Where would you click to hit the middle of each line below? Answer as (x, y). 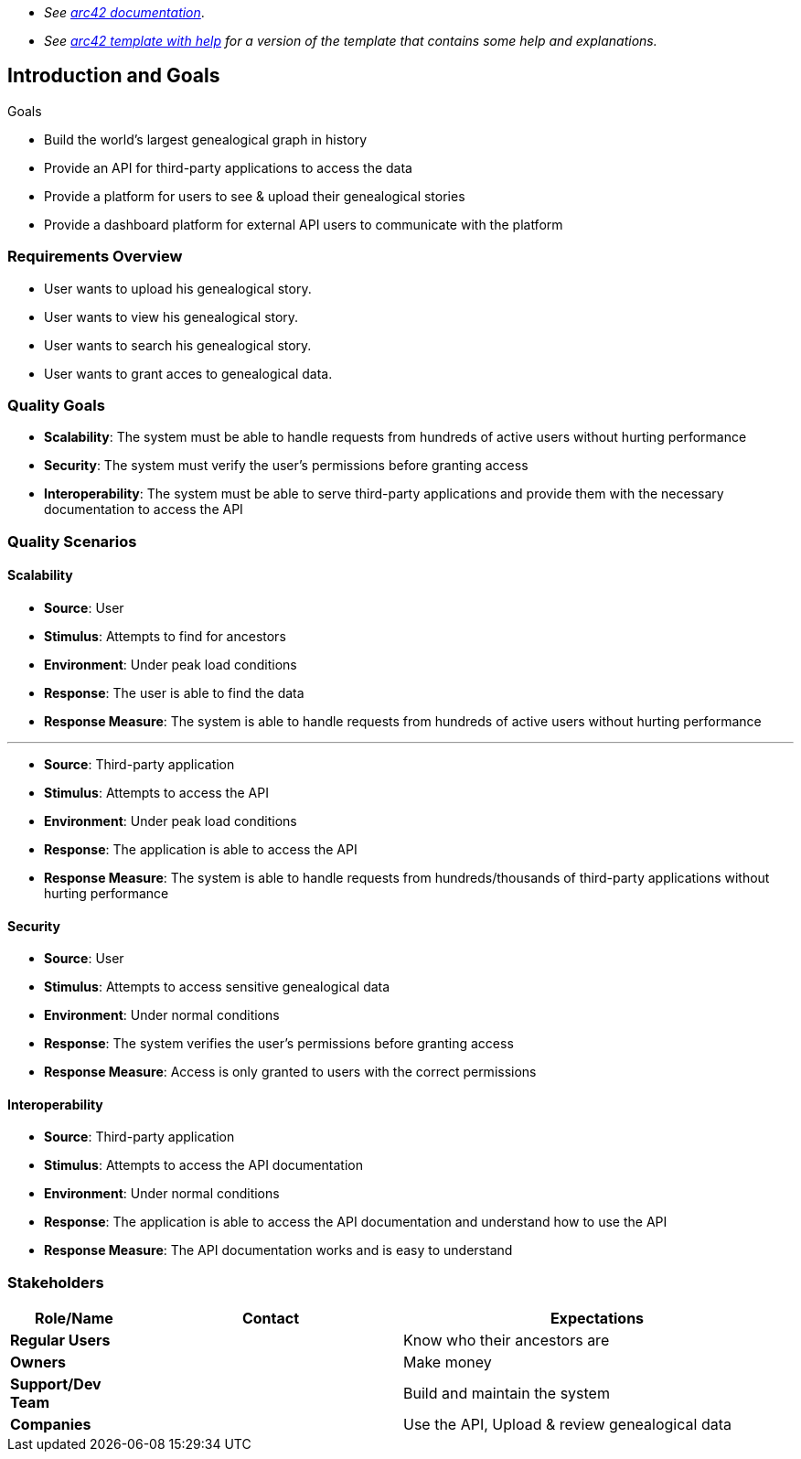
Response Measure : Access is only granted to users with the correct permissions (290, 1072)
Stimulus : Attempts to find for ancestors (165, 636)
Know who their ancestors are (506, 1341)
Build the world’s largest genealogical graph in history (206, 139)
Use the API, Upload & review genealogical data (567, 1425)
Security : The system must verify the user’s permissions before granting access (286, 466)
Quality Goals (56, 405)
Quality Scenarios (72, 541)
